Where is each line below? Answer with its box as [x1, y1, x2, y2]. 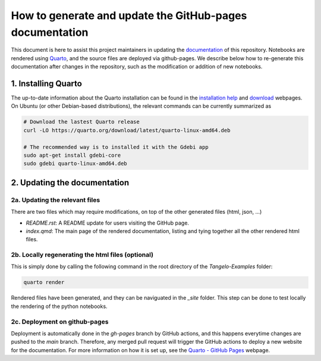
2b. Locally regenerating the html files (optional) [11, 251, 154, 259]
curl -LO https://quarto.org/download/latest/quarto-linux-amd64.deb [23, 127, 231, 133]
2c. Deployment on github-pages [11, 318, 109, 326]
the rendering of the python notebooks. [11, 303, 108, 310]
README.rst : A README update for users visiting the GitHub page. [26, 219, 190, 226]
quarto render [23, 279, 65, 286]
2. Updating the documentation [11, 178, 130, 188]
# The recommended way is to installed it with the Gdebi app [23, 144, 209, 150]
